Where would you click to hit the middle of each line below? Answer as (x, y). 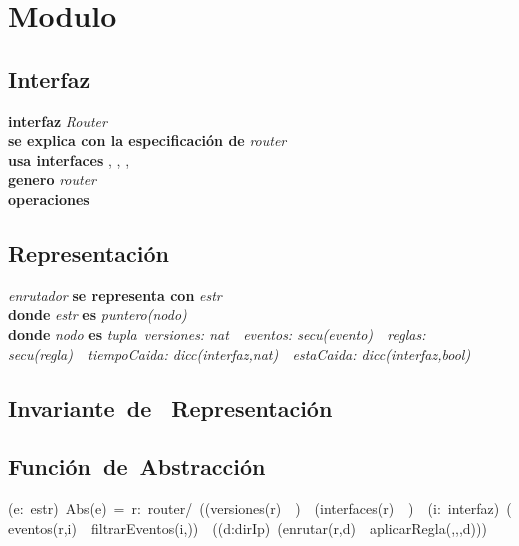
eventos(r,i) (42, 527)
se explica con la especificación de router (147, 140)
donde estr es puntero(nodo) (97, 314)
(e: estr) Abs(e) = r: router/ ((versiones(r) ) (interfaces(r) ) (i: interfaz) (254, 508)
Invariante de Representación (170, 407)
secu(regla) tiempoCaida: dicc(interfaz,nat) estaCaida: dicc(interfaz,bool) (239, 353)
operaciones (49, 198)
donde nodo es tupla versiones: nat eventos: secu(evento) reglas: (217, 333)
